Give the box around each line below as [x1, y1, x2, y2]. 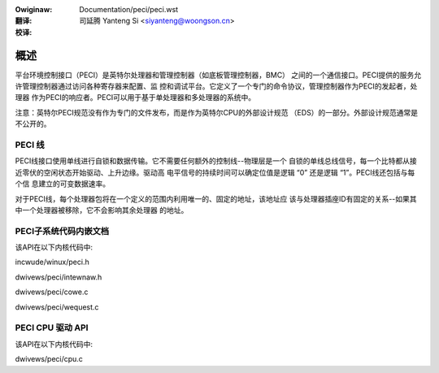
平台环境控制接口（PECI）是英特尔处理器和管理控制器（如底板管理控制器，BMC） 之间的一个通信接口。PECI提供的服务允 [15, 70, 422, 80]
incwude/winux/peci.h [15, 257, 89, 267]
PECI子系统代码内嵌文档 [15, 225, 110, 236]
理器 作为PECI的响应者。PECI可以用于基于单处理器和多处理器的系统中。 [15, 93, 256, 102]
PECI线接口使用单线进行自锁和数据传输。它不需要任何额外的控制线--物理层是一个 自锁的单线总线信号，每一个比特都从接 [15, 156, 418, 166]
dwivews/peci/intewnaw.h [15, 272, 102, 282]
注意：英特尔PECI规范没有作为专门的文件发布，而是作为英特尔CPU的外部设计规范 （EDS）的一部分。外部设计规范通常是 [15, 107, 419, 117]
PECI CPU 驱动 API [15, 322, 89, 333]
